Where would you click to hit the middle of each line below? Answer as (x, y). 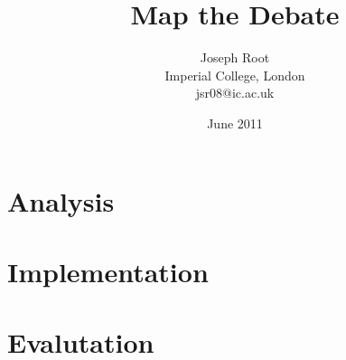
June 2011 (235, 123)
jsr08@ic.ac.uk (235, 93)
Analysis (61, 200)
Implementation (108, 271)
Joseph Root (235, 57)
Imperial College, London (235, 75)
